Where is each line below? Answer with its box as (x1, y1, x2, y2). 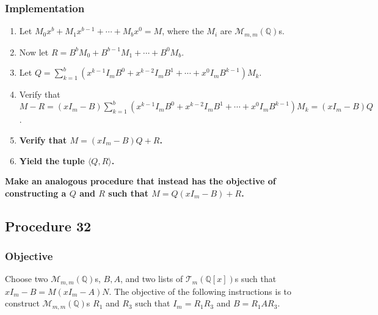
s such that (234, 272, 277, 285)
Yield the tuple (19, 154, 85, 167)
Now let (19, 45, 49, 58)
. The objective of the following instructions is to (109, 284, 292, 297)
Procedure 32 (5, 216, 92, 235)
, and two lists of (120, 272, 183, 285)
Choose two (5, 272, 48, 285)
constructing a (5, 186, 67, 199)
